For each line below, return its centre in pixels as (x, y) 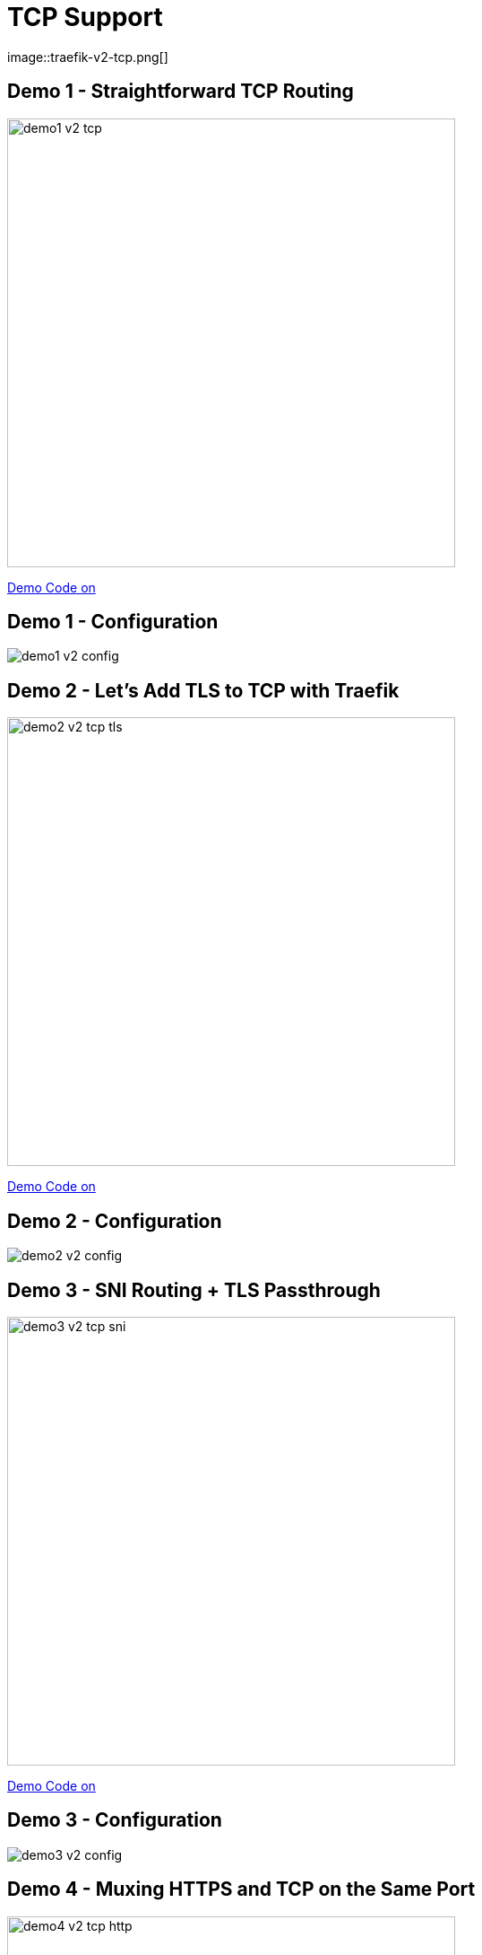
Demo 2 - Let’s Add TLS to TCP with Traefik (203, 690)
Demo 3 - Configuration (115, 1820)
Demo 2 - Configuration (115, 1221)
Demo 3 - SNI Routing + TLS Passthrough (194, 1290)
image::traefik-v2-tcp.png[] (88, 57)
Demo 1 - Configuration (113, 622)
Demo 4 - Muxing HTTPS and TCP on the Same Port (241, 1889)
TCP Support (85, 17)
